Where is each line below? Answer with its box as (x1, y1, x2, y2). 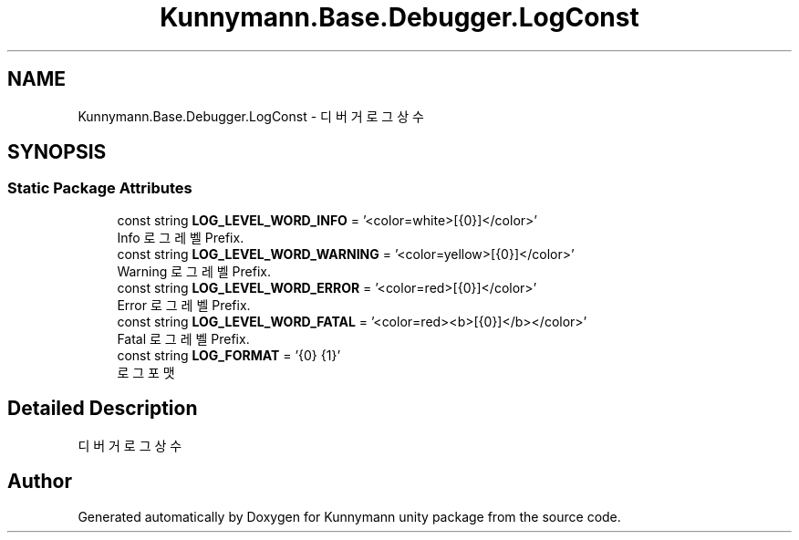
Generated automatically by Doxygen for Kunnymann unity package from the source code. (78, 508, 621, 524)
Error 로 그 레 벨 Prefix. (117, 296, 251, 313)
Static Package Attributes (7, 179, 192, 198)
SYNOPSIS (7, 140, 107, 164)
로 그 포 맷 (117, 364, 175, 380)
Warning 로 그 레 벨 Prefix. (117, 263, 271, 279)
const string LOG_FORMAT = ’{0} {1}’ (117, 347, 341, 363)
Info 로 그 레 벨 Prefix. (117, 229, 244, 245)
